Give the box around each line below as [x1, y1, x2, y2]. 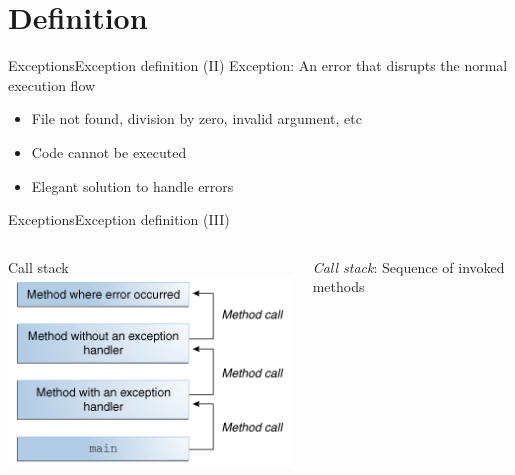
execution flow [8, 74, 96, 95]
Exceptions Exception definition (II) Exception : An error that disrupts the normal [8, 55, 508, 76]
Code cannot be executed [31, 141, 187, 162]
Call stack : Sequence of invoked [312, 256, 505, 277]
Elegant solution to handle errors [31, 175, 234, 196]
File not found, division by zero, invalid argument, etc [31, 108, 362, 129]
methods [312, 276, 365, 297]
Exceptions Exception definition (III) [8, 209, 230, 230]
